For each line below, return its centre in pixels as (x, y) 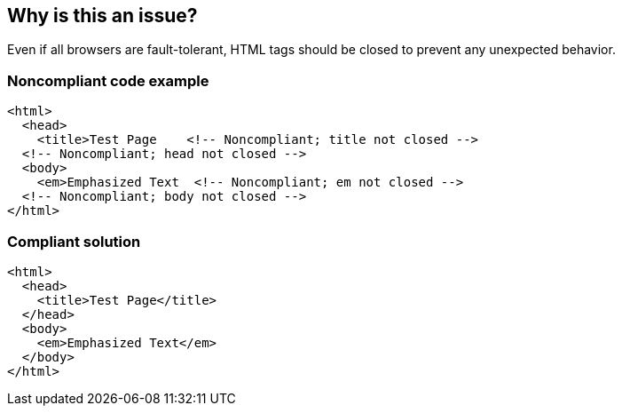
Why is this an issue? (102, 16)
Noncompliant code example (108, 80)
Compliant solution (74, 241)
